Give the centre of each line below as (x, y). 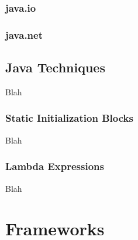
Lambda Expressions (55, 166)
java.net (24, 34)
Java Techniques (55, 67)
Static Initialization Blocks (69, 118)
